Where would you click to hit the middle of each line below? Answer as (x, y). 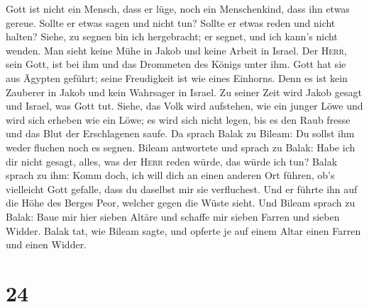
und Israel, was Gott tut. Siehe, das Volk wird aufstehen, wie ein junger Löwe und (184, 106)
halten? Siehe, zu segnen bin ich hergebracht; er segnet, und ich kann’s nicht (172, 36)
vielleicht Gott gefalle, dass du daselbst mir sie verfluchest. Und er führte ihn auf (182, 189)
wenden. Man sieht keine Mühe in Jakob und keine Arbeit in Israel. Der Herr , (176, 50)
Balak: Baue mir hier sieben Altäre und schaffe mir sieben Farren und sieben (173, 216)
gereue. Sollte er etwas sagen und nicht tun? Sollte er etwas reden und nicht (171, 22)
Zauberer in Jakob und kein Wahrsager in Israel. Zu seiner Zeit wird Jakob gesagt (184, 92)
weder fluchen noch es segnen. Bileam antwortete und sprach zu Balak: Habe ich (181, 147)
